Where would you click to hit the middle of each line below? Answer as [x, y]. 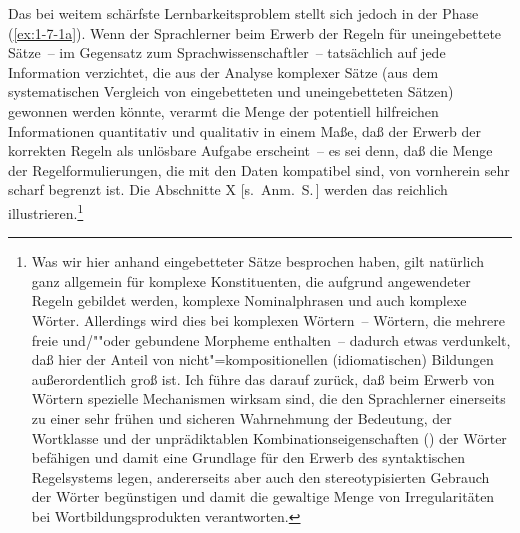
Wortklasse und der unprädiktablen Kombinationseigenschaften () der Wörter [269, 437]
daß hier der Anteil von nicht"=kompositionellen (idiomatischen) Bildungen [262, 359]
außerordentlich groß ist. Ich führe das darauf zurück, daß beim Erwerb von [263, 378]
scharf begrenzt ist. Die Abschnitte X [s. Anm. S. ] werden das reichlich [228, 189]
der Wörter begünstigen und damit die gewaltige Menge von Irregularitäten [263, 496]
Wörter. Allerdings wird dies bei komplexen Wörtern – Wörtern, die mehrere [268, 319]
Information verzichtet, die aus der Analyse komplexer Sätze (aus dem [223, 71]
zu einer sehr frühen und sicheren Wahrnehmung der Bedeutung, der [241, 417]
